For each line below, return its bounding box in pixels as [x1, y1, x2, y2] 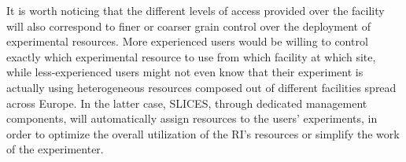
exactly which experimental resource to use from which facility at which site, [6, 48, 376, 64]
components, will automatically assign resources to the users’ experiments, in [6, 110, 378, 127]
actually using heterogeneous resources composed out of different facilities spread [6, 79, 397, 95]
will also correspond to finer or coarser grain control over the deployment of [6, 17, 371, 34]
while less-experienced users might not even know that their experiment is [6, 64, 364, 80]
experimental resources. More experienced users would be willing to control [6, 33, 368, 50]
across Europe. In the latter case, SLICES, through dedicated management [6, 94, 367, 111]
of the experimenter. [6, 141, 104, 157]
